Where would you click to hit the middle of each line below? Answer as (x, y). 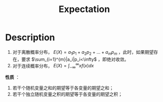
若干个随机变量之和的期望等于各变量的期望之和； (63, 88)
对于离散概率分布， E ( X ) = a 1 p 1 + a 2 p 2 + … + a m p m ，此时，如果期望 (83, 53)
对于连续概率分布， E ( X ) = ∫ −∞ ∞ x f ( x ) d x (53, 66)
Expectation (84, 9)
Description (30, 37)
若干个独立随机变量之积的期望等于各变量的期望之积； (67, 94)
